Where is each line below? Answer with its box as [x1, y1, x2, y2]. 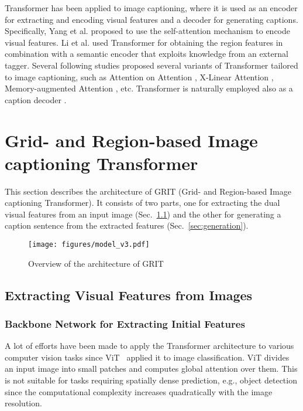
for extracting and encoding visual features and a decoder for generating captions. [5, 13, 298, 25]
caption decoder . [5, 93, 67, 106]
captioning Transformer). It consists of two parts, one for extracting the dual [5, 196, 280, 209]
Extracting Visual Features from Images [5, 286, 253, 304]
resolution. [5, 397, 42, 409]
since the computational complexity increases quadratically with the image [5, 385, 273, 398]
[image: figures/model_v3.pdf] [28, 240, 150, 249]
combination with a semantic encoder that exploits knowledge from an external [5, 47, 288, 60]
